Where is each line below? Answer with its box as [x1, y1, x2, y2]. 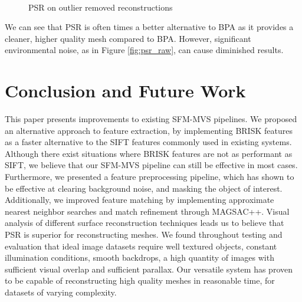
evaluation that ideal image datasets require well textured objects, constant [5, 239, 277, 252]
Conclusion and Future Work [5, 78, 246, 103]
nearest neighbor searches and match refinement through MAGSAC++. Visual [5, 205, 290, 217]
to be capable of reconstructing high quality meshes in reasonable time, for [5, 274, 275, 287]
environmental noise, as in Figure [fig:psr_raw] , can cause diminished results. [5, 44, 284, 56]
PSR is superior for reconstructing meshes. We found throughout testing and [5, 228, 283, 241]
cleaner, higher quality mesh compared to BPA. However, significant [5, 32, 251, 44]
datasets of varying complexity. [5, 286, 117, 298]
